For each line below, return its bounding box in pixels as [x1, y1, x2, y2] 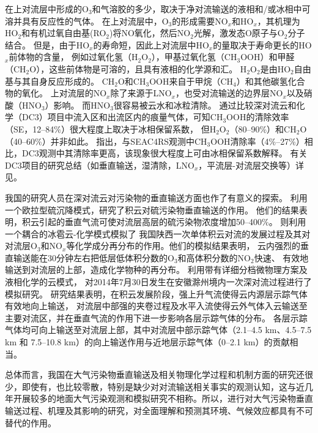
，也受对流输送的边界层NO [176, 86, 283, 99]
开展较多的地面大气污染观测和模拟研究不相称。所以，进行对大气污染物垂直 [13, 392, 313, 405]
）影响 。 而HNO [45, 98, 111, 111]
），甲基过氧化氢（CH [151, 50, 237, 63]
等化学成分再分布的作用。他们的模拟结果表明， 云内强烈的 [66, 239, 301, 252]
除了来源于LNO [110, 86, 172, 99]
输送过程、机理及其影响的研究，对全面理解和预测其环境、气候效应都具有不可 [5, 404, 313, 416]
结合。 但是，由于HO [5, 38, 90, 51]
